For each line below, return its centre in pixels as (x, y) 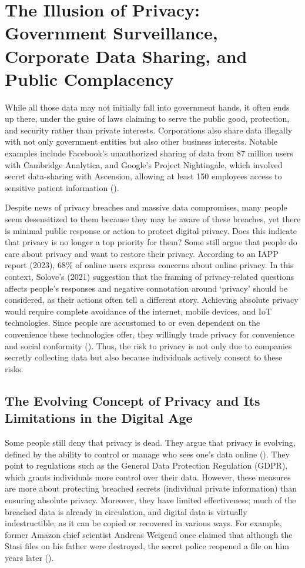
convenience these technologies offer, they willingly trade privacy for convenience (150, 334)
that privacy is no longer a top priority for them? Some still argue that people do (151, 242)
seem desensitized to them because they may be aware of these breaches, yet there (153, 219)
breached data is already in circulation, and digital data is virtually (126, 511)
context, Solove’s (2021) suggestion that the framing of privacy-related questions (150, 276)
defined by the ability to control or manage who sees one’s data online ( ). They (147, 454)
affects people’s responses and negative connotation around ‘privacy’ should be (146, 288)
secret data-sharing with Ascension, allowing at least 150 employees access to (143, 176)
